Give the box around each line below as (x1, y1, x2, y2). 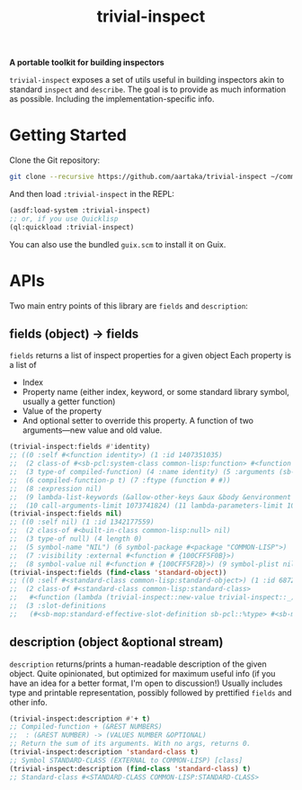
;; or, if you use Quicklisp (9, 214, 119, 223)
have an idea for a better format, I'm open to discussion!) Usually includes (9, 678, 283, 688)
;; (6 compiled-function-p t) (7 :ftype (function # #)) (9, 475, 231, 485)
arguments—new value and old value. (22, 425, 163, 435)
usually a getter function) (22, 396, 116, 407)
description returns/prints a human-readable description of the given (9, 659, 267, 669)
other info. (9, 696, 48, 707)
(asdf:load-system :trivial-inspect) (9, 206, 151, 215)
